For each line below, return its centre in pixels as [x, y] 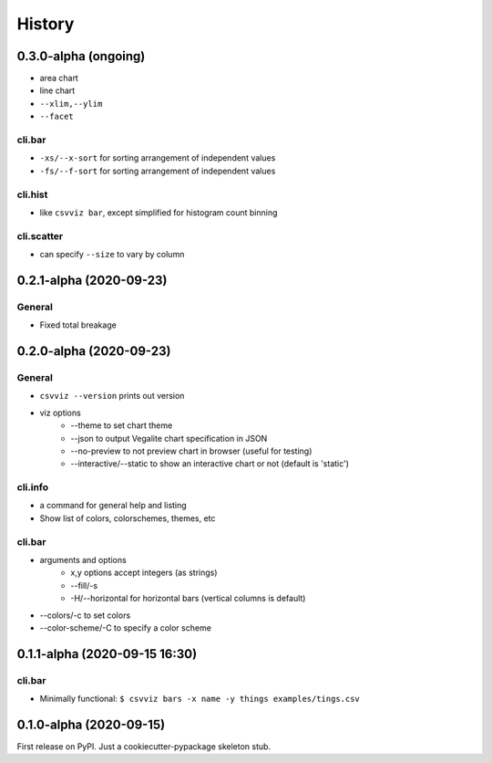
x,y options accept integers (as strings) [144, 573]
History [46, 24]
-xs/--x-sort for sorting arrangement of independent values [158, 158]
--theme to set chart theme [122, 425]
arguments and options [83, 559]
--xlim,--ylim [71, 104]
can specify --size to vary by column [112, 255]
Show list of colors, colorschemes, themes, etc [128, 518]
